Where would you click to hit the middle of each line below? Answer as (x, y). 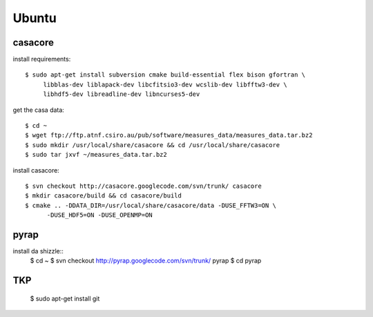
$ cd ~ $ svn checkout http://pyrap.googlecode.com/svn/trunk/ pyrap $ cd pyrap (146, 261)
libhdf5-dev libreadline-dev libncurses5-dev (122, 94)
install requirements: (42, 59)
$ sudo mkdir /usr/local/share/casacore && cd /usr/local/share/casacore (153, 145)
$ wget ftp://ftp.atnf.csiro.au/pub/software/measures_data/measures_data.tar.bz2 (169, 135)
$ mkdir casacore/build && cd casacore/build (104, 196)
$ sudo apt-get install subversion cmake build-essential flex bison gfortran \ (165, 75)
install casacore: (36, 170)
